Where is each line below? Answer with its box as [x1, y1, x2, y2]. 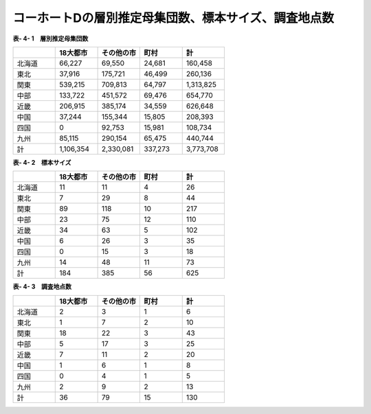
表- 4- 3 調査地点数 [12, 282, 72, 291]
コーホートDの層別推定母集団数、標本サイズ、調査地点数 [12, 10, 335, 25]
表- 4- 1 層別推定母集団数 [12, 34, 89, 43]
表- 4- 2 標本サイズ [12, 158, 71, 166]
